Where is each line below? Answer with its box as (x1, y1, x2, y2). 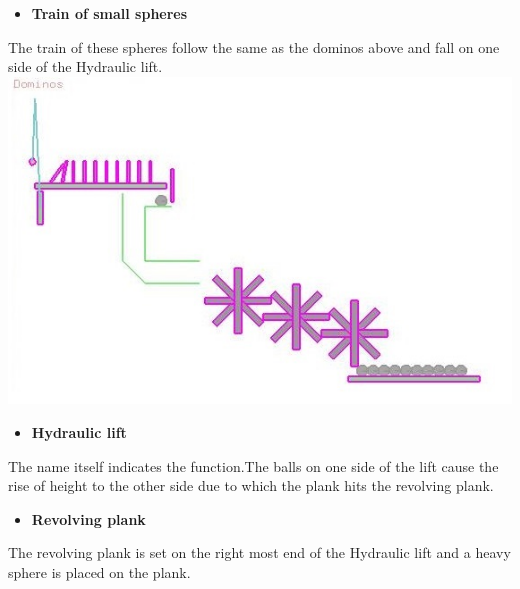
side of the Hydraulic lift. (8, 56, 163, 77)
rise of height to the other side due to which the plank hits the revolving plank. (8, 475, 494, 496)
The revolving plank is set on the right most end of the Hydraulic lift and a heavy (8, 542, 511, 563)
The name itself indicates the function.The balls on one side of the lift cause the (8, 455, 499, 476)
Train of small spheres (31, 3, 188, 23)
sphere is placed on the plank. (8, 561, 191, 582)
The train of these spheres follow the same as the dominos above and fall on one (8, 36, 500, 57)
